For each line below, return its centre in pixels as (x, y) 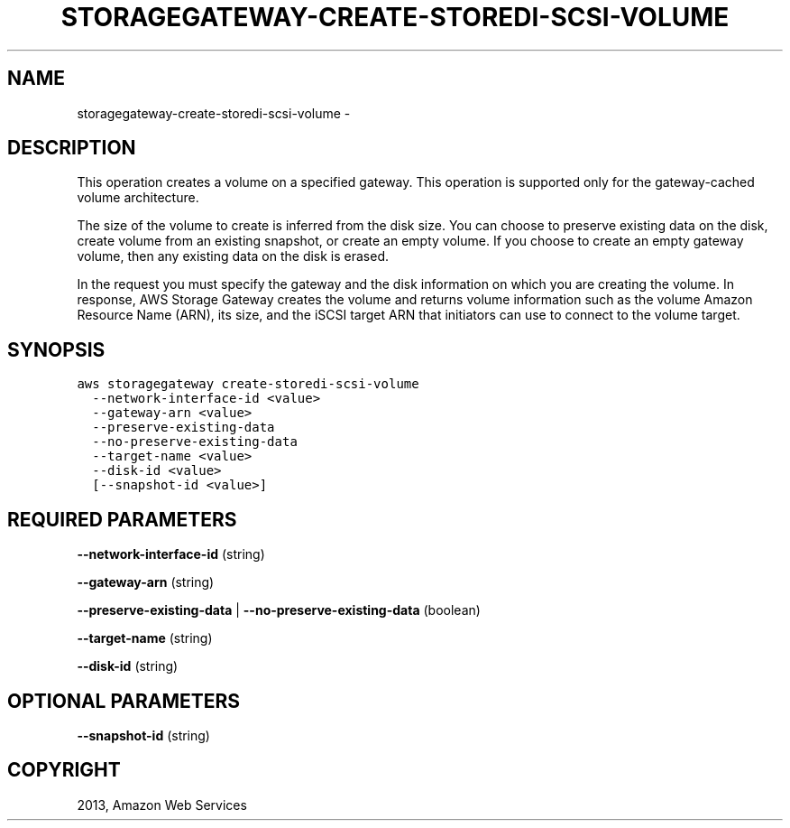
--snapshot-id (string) (143, 735)
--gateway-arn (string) (146, 582)
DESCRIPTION (72, 148)
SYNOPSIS (56, 349)
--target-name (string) (145, 638)
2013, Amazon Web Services (162, 805)
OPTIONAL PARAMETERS (124, 701)
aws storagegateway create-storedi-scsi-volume (248, 384)
